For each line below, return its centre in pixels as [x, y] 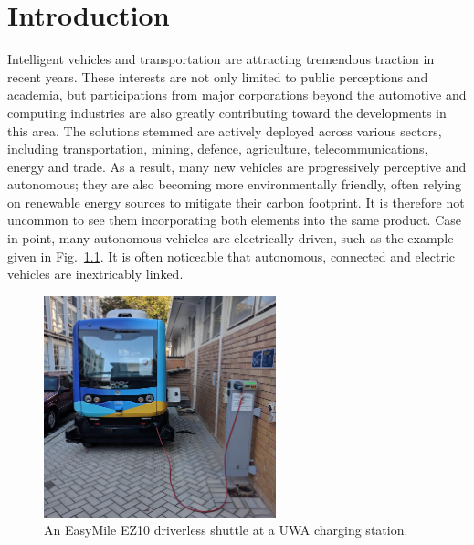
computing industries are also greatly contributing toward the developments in [227, 112]
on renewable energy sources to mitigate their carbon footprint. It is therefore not [236, 202]
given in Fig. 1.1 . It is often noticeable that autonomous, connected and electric [232, 256]
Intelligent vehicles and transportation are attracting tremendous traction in [221, 59]
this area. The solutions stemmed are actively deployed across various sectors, [225, 130]
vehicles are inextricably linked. [95, 274]
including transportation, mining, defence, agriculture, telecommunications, [218, 149]
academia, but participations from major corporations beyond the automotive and [237, 95]
